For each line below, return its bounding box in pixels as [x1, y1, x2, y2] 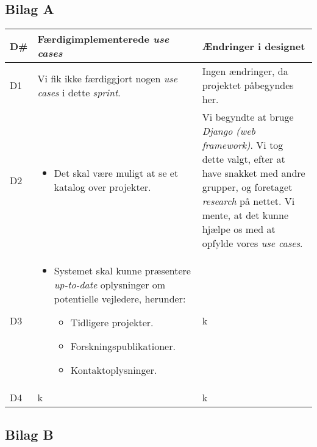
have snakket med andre [202, 166, 305, 181]
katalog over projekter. [54, 180, 151, 195]
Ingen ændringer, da [202, 64, 288, 79]
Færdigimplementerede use [37, 32, 169, 46]
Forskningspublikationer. [70, 339, 176, 354]
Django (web [202, 124, 255, 138]
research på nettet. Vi [202, 194, 295, 209]
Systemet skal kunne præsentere [54, 263, 191, 278]
